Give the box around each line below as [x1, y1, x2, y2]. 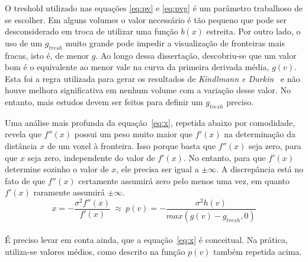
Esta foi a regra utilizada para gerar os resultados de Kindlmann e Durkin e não [5, 72, 300, 84]
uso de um [5, 36, 43, 49]
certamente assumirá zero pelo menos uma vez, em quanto [78, 174, 290, 187]
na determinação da [224, 128, 296, 140]
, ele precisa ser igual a [116, 163, 199, 175]
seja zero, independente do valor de [27, 151, 155, 163]
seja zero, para [248, 139, 301, 151]
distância [5, 139, 37, 151]
